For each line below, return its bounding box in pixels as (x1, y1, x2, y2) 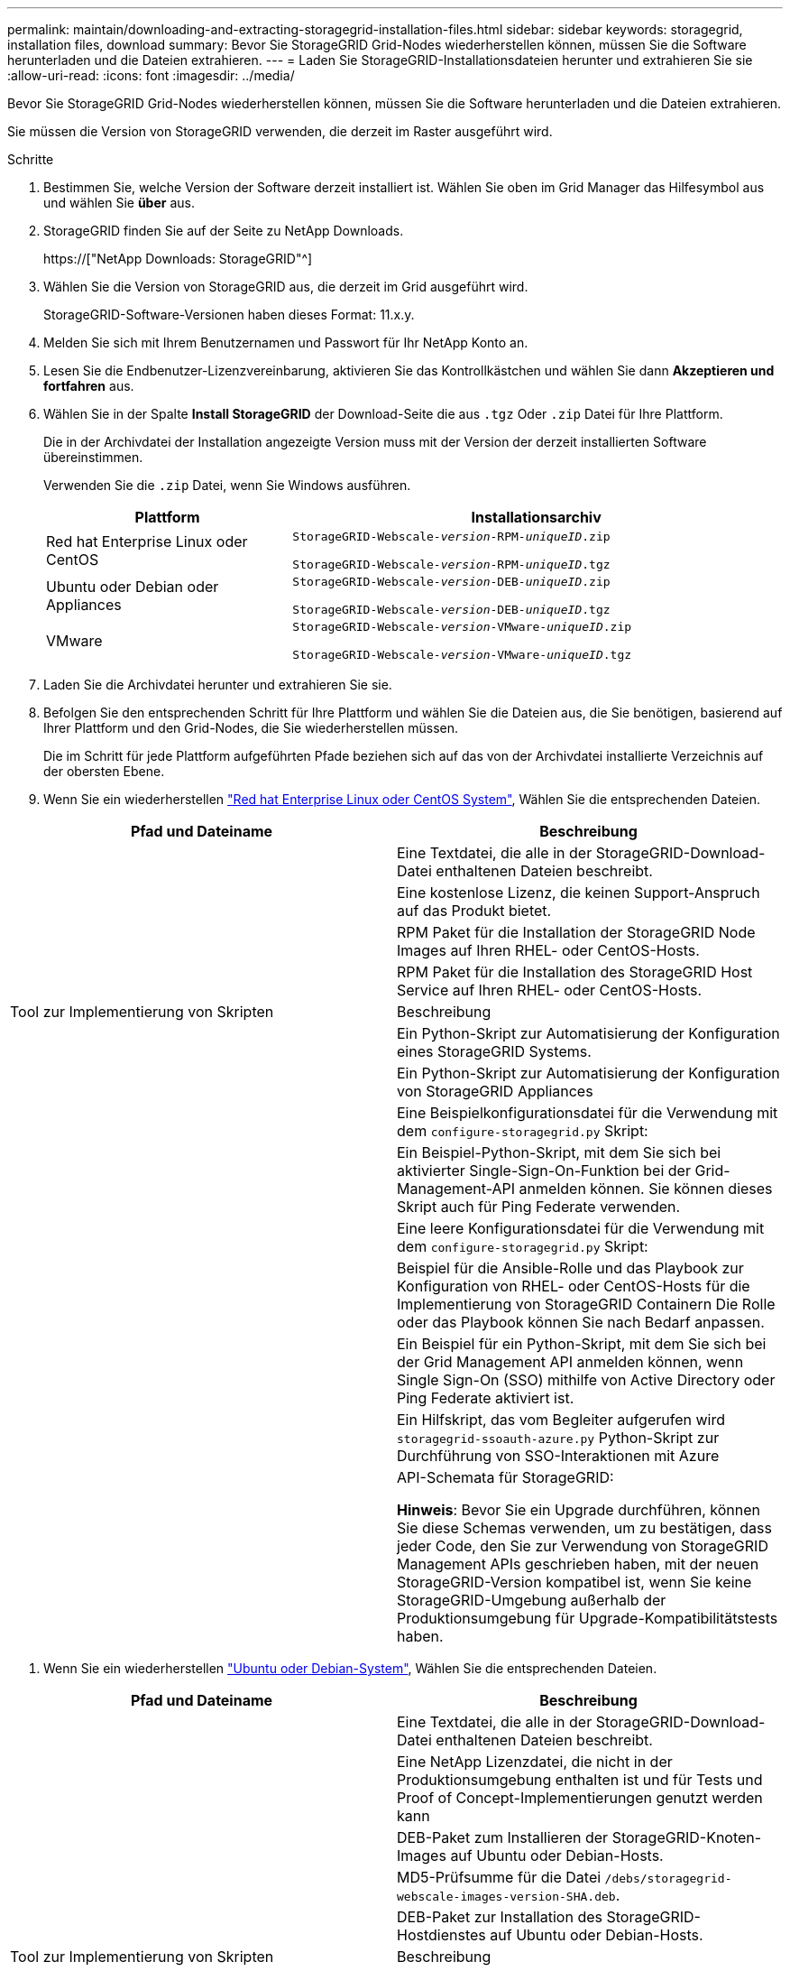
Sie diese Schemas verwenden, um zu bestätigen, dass (397, 1519, 772, 1537)
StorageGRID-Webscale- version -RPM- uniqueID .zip (292, 530, 611, 543)
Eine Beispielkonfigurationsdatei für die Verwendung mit (397, 1104, 778, 1122)
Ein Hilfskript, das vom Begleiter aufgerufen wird (397, 1411, 725, 1429)
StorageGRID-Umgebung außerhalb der (397, 1591, 666, 1609)
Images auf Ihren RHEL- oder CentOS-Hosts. (397, 941, 700, 959)
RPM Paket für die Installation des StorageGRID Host (397, 963, 753, 981)
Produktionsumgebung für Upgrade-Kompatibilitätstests (397, 1609, 778, 1627)
